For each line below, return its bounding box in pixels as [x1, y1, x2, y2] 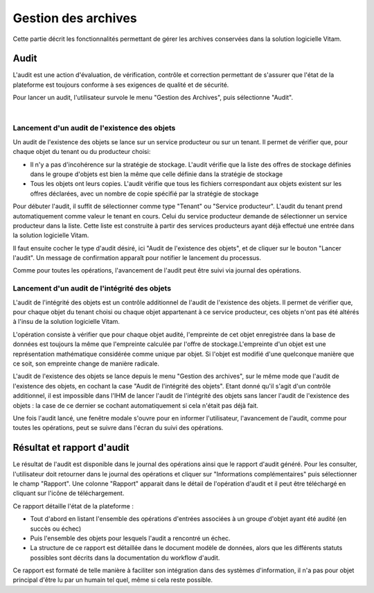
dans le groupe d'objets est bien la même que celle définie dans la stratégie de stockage [30, 170, 283, 178]
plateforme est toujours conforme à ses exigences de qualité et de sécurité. [12, 80, 229, 89]
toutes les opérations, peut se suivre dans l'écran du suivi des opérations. [12, 424, 224, 432]
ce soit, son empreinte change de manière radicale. [12, 359, 159, 368]
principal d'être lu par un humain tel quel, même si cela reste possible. [12, 576, 213, 584]
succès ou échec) [30, 524, 82, 533]
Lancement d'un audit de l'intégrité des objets [12, 284, 172, 293]
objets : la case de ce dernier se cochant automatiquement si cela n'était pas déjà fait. [12, 401, 259, 409]
